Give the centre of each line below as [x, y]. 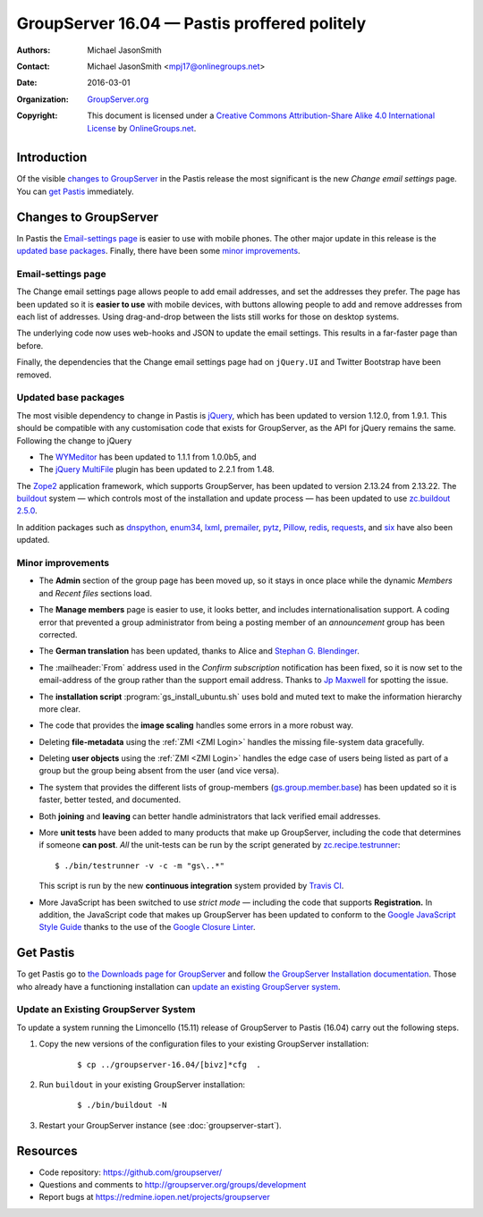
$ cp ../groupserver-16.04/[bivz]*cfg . [169, 1065]
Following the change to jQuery [74, 440]
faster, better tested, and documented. [110, 799]
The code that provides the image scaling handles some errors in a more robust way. [196, 725]
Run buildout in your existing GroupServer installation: [142, 1084]
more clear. [59, 709]
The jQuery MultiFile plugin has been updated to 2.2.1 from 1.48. [157, 469]
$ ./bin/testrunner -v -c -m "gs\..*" [140, 866]
